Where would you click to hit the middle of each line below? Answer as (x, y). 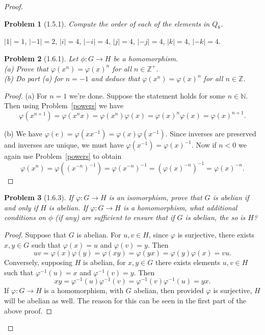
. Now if (204, 145)
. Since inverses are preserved (211, 134)
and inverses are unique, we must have (64, 145)
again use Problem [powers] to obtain (63, 156)
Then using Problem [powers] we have (64, 105)
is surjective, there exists (216, 234)
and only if (21, 207)
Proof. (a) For (26, 95)
